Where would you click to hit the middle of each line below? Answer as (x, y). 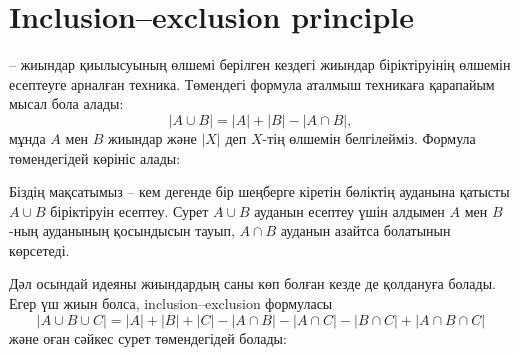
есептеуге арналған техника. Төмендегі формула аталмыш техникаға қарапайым (252, 83)
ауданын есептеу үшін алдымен (349, 210)
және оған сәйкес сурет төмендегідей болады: (148, 337)
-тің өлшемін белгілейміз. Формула (369, 137)
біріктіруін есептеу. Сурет (129, 210)
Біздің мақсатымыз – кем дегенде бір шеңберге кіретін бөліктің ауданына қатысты (259, 191)
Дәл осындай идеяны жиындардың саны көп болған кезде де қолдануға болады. (252, 283)
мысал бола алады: (66, 103)
